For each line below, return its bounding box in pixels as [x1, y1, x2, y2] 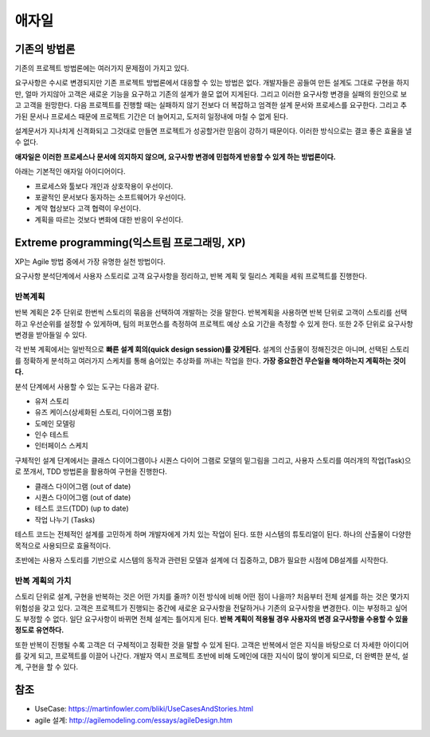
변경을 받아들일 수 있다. [14, 329, 88, 339]
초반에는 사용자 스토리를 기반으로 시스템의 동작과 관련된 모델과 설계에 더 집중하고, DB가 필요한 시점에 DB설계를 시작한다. [14, 555, 389, 565]
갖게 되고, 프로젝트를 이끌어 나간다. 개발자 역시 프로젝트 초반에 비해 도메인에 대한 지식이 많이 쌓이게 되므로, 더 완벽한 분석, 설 [22, 651, 409, 661]
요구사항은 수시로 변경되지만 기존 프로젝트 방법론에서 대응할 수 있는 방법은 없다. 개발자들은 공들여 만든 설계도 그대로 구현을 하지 [14, 78, 410, 88]
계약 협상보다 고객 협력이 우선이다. [34, 203, 141, 213]
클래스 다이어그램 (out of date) [34, 481, 131, 491]
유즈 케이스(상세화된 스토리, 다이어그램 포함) [34, 408, 172, 417]
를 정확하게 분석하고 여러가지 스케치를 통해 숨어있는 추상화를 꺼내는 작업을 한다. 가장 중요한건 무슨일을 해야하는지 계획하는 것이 [14, 356, 406, 365]
